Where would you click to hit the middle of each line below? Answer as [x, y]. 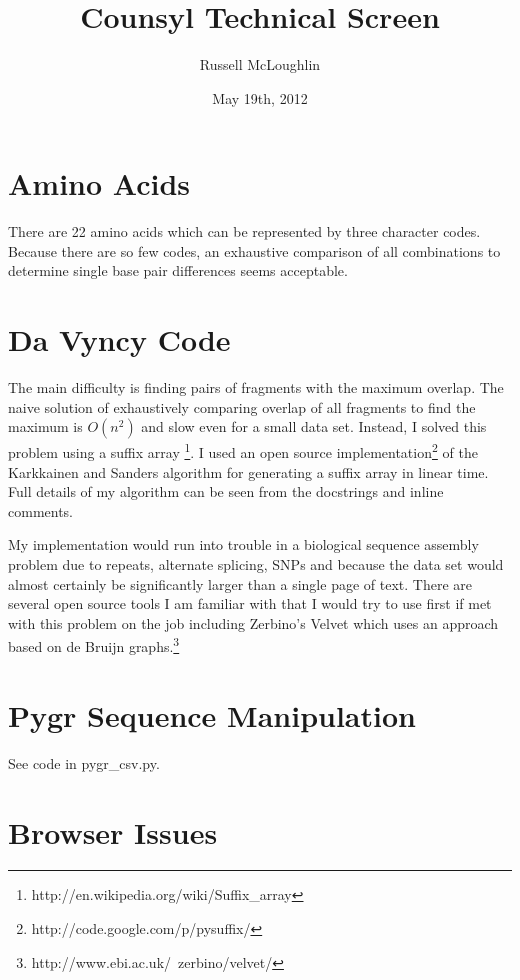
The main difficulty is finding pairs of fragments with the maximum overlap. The [256, 387]
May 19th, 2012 [260, 97]
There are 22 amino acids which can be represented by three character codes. [244, 231]
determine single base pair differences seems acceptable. [178, 270]
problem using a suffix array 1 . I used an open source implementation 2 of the [243, 450]
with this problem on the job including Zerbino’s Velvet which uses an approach [253, 622]
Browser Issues [113, 831]
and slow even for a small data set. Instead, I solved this [314, 426]
